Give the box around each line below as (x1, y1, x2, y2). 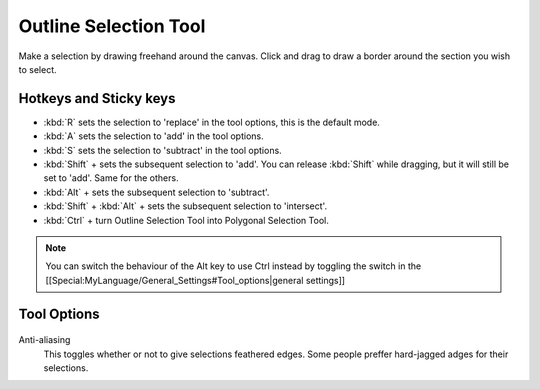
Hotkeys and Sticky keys (18, 90, 176, 107)
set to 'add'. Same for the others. (43, 172, 179, 184)
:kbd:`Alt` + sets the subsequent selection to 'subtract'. (43, 186, 270, 198)
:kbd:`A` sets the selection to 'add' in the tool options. (43, 130, 264, 142)
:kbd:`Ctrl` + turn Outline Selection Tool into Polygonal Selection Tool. (43, 214, 329, 226)
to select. (18, 63, 57, 75)
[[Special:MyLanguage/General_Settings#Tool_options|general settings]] (45, 274, 345, 286)
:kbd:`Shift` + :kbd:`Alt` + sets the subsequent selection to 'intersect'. (43, 200, 328, 212)
